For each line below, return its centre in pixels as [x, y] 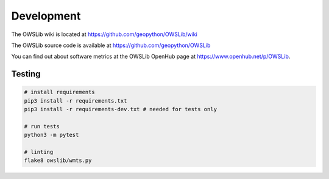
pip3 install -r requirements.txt [76, 100]
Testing [26, 74]
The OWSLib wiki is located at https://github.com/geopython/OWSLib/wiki [104, 34]
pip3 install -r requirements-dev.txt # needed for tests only [121, 109]
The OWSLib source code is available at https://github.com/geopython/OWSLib [111, 45]
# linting [39, 152]
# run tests [42, 126]
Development [46, 16]
